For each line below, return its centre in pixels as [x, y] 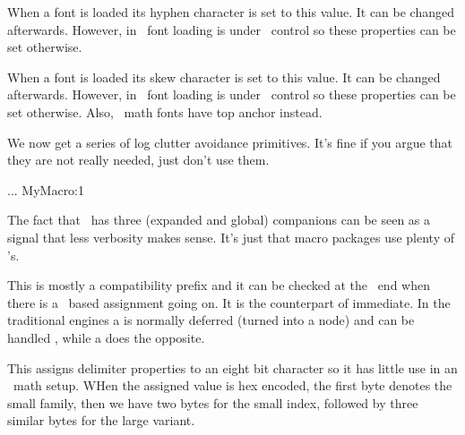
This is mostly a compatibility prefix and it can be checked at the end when [219, 285]
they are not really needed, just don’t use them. [138, 160]
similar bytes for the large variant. [101, 420]
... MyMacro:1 [46, 189]
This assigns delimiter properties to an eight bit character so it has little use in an [232, 367]
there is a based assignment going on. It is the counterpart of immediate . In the [229, 302]
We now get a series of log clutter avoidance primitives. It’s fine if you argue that [230, 142]
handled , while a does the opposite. [106, 337]
